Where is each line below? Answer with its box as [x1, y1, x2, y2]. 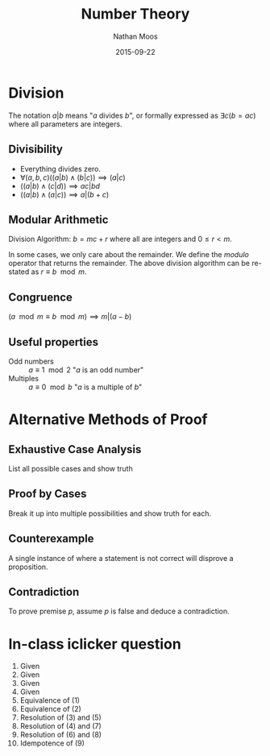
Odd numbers [8, 356, 54, 366]
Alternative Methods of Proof [8, 410, 208, 429]
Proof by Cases [8, 487, 87, 501]
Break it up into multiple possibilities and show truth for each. [8, 509, 212, 518]
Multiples [8, 373, 39, 383]
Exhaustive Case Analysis [8, 442, 142, 456]
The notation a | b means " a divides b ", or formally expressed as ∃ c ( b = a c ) [8, 110, 256, 120]
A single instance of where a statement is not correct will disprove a [8, 553, 234, 563]
